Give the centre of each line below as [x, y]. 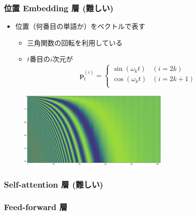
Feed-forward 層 [36, 207]
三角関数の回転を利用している [75, 42]
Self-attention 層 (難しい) [54, 184]
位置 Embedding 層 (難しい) [59, 8]
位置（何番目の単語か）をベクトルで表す [80, 26]
